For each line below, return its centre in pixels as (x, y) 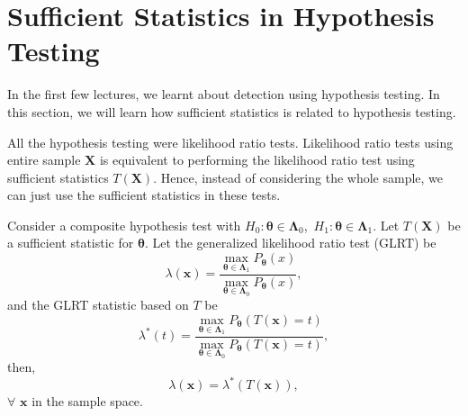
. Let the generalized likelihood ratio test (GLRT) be (290, 243)
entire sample (44, 160)
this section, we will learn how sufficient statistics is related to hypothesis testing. (232, 111)
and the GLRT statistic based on (98, 305)
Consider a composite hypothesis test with (124, 225)
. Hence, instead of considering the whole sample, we (298, 177)
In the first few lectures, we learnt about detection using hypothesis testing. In (224, 94)
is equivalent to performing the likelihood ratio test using (257, 160)
